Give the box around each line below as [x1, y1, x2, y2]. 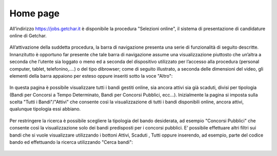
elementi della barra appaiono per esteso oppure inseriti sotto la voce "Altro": [9, 73, 173, 79]
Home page [9, 8, 60, 19]
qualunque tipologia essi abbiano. [9, 106, 81, 112]
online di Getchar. [9, 32, 47, 38]
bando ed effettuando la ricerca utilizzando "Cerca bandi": [9, 139, 133, 145]
